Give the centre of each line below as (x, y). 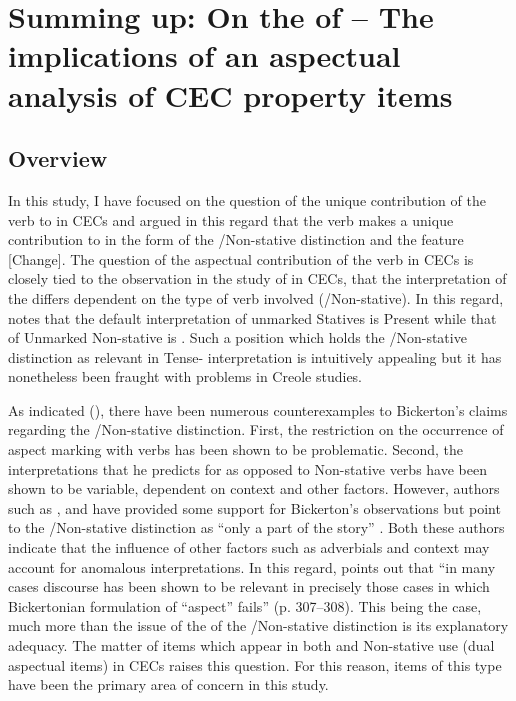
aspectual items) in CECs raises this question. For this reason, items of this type (255, 664)
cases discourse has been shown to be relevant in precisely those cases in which (249, 586)
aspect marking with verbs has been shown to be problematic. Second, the (236, 449)
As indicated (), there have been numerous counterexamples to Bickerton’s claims (258, 409)
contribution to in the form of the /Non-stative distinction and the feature (236, 239)
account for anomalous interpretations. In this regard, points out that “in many (252, 566)
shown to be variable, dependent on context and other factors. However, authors (254, 488)
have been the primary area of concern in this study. (168, 684)
